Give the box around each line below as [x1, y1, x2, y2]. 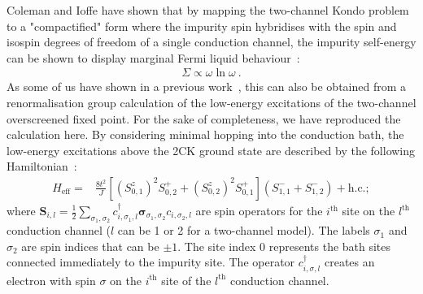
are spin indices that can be [21, 237, 159, 254]
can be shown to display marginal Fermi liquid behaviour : [7, 49, 300, 66]
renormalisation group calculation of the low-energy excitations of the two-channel [7, 94, 416, 110]
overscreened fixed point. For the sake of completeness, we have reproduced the [7, 110, 401, 127]
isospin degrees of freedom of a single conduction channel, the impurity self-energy [7, 33, 416, 50]
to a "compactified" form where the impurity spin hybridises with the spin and [7, 17, 397, 34]
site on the [342, 202, 395, 218]
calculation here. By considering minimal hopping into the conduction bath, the [7, 126, 404, 143]
